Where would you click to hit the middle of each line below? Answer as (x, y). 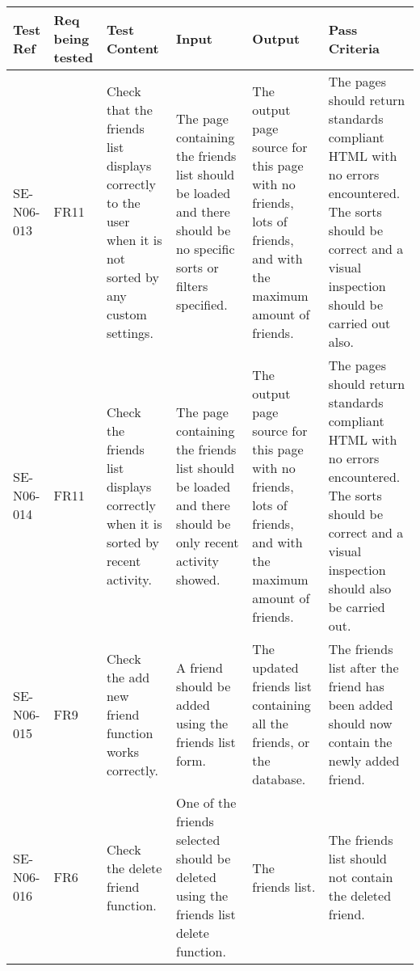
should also (360, 588)
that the (129, 109)
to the (123, 202)
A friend (199, 667)
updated (275, 667)
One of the (206, 802)
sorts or (197, 267)
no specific (206, 249)
